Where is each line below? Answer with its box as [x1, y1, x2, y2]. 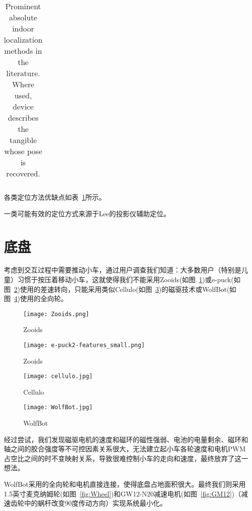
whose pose [4, 145, 42, 157]
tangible [9, 134, 37, 145]
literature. [6, 67, 40, 79]
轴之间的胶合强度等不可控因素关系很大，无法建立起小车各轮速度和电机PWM [4, 444, 246, 454]
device [13, 101, 34, 112]
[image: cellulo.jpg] [23, 373, 93, 380]
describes [8, 112, 39, 123]
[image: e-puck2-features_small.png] [23, 341, 145, 349]
